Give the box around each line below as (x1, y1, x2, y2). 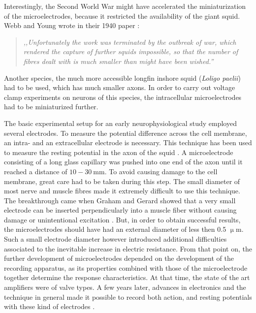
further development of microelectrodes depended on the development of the (4, 253, 234, 263)
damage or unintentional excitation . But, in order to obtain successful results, (4, 214, 241, 224)
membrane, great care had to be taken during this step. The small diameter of (4, 176, 240, 186)
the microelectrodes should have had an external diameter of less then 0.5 (4, 224, 226, 234)
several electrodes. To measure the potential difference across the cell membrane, (4, 127, 247, 138)
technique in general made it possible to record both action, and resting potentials (4, 291, 252, 302)
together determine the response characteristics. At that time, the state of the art (4, 272, 250, 282)
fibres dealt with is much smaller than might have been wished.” (23, 56, 214, 66)
